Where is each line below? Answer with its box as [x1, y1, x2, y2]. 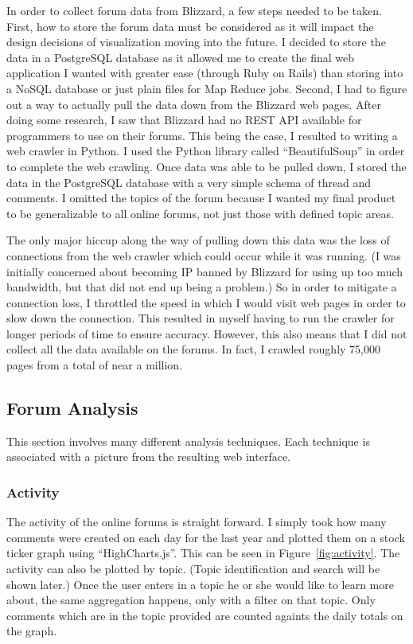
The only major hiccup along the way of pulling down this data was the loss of [6, 232, 390, 248]
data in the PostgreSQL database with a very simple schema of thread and [6, 174, 372, 190]
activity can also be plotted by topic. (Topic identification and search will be [6, 560, 380, 577]
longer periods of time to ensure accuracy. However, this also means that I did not [6, 325, 407, 342]
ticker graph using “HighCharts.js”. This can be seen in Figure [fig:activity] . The [6, 544, 400, 561]
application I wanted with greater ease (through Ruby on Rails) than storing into [6, 64, 403, 81]
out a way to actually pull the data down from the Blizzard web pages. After [6, 96, 381, 112]
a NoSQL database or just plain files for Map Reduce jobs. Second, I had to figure [6, 80, 407, 96]
